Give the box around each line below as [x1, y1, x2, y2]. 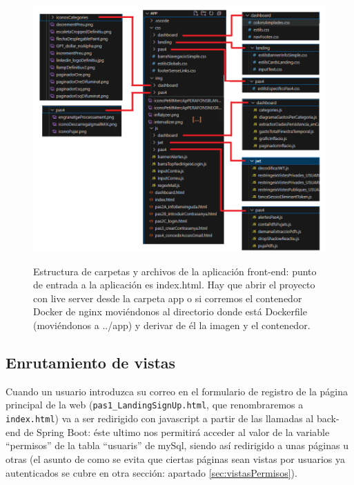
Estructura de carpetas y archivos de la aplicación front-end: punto [33, 264, 317, 278]
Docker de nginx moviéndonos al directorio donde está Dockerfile [33, 304, 307, 319]
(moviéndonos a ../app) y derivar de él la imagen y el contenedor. [33, 318, 311, 333]
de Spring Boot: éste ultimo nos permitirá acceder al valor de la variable [23, 424, 330, 439]
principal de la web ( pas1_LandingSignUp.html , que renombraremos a [6, 397, 304, 412]
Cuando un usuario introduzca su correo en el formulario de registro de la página [6, 384, 348, 398]
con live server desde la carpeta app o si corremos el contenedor [33, 290, 302, 305]
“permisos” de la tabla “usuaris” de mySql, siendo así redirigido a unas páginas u [6, 438, 348, 453]
